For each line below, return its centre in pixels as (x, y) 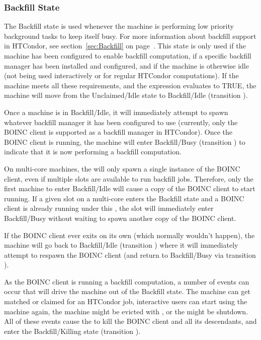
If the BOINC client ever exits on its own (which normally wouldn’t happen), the (129, 235)
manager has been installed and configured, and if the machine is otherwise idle (126, 65)
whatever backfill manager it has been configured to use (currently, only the (121, 122)
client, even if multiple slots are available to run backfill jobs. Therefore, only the (129, 178)
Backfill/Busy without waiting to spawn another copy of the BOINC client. (120, 218)
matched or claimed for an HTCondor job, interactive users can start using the (126, 301)
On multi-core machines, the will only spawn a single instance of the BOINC (122, 168)
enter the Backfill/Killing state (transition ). (72, 331)
